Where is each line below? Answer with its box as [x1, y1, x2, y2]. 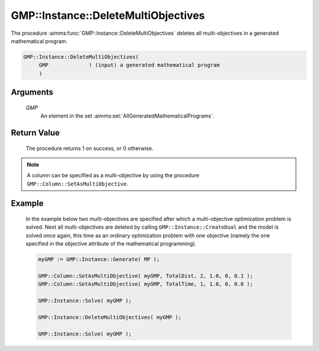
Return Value [11, 128, 60, 138]
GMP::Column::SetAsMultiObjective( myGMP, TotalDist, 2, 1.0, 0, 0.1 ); [38, 272, 253, 279]
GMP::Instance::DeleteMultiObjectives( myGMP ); [38, 314, 182, 320]
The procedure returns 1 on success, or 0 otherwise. [25, 145, 154, 152]
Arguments [11, 87, 54, 97]
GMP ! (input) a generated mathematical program [38, 62, 220, 69]
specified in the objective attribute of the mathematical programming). [25, 240, 197, 248]
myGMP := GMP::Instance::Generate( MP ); [38, 256, 160, 263]
